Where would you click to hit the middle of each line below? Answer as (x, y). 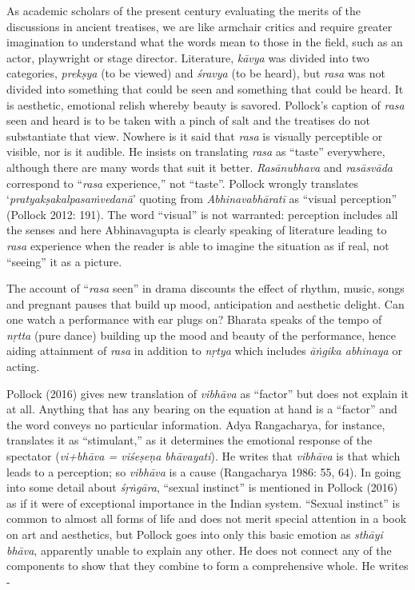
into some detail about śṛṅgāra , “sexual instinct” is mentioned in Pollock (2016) (202, 487)
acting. (23, 367)
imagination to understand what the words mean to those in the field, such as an (205, 42)
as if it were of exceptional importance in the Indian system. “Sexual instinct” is (204, 502)
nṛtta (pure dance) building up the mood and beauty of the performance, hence (201, 335)
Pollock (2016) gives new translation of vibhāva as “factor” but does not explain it (208, 393)
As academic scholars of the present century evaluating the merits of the (184, 10)
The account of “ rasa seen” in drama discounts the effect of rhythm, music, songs (206, 288)
